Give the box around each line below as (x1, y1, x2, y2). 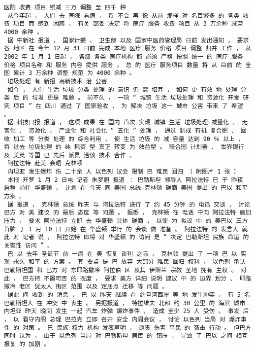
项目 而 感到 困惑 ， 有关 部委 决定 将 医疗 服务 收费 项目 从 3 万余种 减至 (13, 20, 243, 28)
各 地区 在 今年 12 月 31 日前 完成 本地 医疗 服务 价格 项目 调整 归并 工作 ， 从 (4, 45, 252, 52)
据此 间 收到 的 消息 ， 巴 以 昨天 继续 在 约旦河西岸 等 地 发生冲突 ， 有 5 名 (7, 291, 250, 298)
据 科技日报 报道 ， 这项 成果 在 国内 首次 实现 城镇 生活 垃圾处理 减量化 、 (7, 119, 239, 126)
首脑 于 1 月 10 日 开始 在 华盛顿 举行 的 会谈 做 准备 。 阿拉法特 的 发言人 (4, 225, 239, 233)
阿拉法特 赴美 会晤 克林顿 (7, 160, 83, 167)
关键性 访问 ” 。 (4, 242, 53, 249)
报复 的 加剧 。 (4, 340, 50, 348)
